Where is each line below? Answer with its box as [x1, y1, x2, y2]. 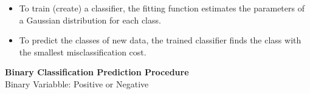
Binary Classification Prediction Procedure [5, 66, 189, 78]
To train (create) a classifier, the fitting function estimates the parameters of [19, 2, 305, 14]
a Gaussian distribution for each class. [19, 13, 161, 26]
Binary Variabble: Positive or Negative [5, 77, 149, 90]
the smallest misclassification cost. [19, 45, 146, 58]
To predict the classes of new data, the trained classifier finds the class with [19, 34, 301, 46]
